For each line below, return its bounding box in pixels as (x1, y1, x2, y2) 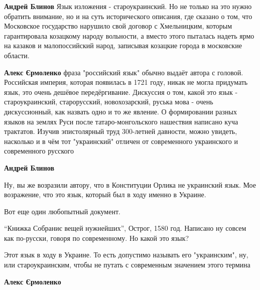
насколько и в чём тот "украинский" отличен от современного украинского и (4, 135, 238, 146)
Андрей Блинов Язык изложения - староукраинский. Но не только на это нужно (4, 1, 252, 11)
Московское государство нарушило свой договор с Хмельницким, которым (4, 21, 232, 31)
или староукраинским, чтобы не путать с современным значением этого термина (4, 259, 250, 270)
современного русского (4, 146, 74, 156)
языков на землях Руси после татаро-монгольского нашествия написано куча (4, 116, 238, 126)
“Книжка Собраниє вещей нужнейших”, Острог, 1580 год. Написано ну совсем (4, 223, 246, 233)
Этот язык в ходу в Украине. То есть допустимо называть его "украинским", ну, (4, 249, 248, 260)
